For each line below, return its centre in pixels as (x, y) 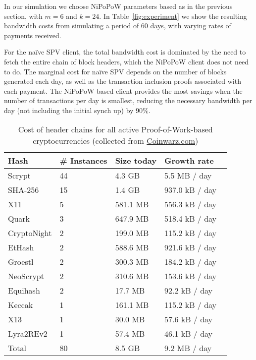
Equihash (24, 290)
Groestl (21, 261)
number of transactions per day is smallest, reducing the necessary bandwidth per (128, 100)
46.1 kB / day (188, 333)
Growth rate (189, 160)
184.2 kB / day (190, 261)
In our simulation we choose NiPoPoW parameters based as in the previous (118, 6)
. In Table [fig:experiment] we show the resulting (173, 16)
